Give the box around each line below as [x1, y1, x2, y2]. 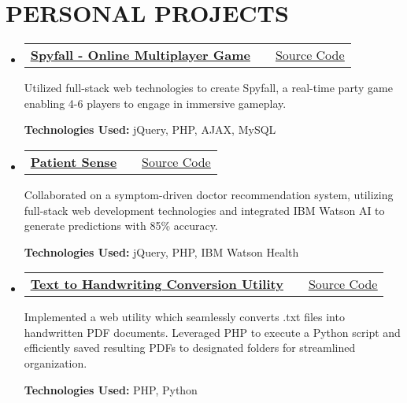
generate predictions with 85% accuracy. [24, 217, 218, 234]
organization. [24, 355, 87, 372]
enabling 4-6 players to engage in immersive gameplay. [24, 94, 287, 111]
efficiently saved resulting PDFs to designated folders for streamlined [24, 339, 356, 356]
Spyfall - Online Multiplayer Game [30, 46, 250, 65]
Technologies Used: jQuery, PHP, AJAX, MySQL [24, 121, 276, 138]
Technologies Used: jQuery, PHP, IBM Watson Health [24, 243, 299, 260]
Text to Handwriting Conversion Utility [30, 275, 283, 294]
